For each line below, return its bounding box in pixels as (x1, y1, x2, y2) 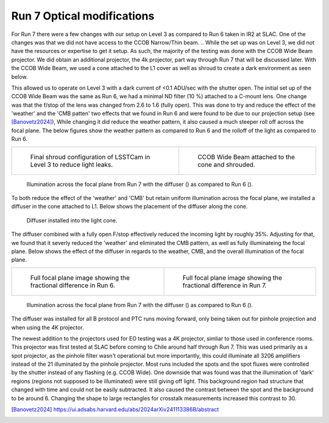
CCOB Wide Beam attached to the (197, 152, 295, 161)
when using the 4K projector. (11, 324, 85, 331)
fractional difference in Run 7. (182, 281, 267, 290)
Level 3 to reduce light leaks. (30, 160, 113, 169)
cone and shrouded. (197, 160, 255, 169)
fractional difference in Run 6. (30, 281, 116, 290)
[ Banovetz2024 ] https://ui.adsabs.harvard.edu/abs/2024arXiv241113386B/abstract (11, 406, 219, 413)
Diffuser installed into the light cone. (26, 216, 118, 224)
